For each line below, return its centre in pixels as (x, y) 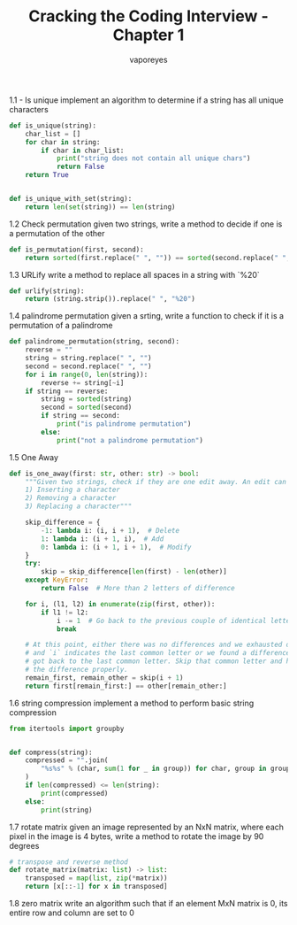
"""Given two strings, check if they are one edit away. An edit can (156, 482)
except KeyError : (57, 580)
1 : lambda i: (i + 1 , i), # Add (103, 539)
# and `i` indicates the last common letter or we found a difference (158, 653)
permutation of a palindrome (61, 326)
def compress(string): (51, 752)
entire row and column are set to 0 (72, 913)
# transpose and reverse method (69, 862)
